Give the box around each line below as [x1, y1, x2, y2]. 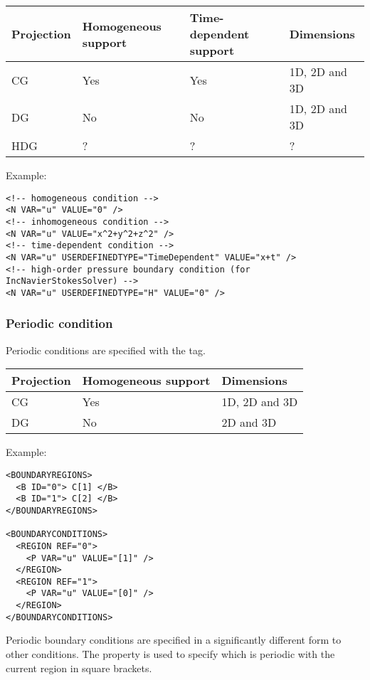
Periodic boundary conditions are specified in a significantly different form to [6, 632, 342, 647]
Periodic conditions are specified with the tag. [6, 342, 206, 357]
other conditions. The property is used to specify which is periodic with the [6, 647, 335, 662]
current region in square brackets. [6, 660, 152, 675]
